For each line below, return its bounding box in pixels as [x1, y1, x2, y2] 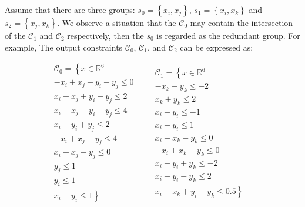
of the [5, 29, 26, 41]
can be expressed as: [180, 41, 253, 53]
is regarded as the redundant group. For [156, 29, 300, 41]
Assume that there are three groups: [5, 4, 135, 15]
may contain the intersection [190, 16, 293, 28]
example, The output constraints [5, 41, 123, 53]
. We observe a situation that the [57, 16, 176, 28]
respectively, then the [67, 29, 144, 41]
